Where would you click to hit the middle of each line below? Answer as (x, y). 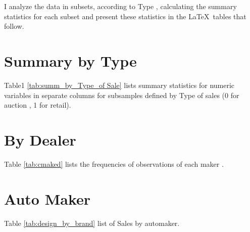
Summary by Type (70, 60)
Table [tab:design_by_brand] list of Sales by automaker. (92, 223)
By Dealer (40, 139)
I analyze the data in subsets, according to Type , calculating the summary (120, 6)
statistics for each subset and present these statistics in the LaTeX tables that (125, 16)
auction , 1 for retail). (38, 105)
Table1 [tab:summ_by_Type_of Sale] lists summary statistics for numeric (119, 85)
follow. (14, 26)
